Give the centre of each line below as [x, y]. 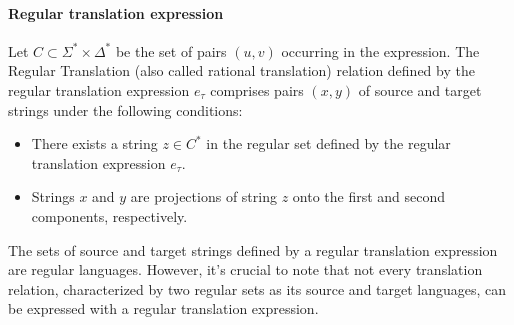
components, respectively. [109, 215]
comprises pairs [257, 89]
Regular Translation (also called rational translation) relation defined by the [241, 70]
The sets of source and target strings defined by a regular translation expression [253, 249]
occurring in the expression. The [380, 50]
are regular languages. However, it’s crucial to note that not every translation [245, 269]
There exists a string [94, 143]
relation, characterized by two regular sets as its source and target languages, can [257, 288]
